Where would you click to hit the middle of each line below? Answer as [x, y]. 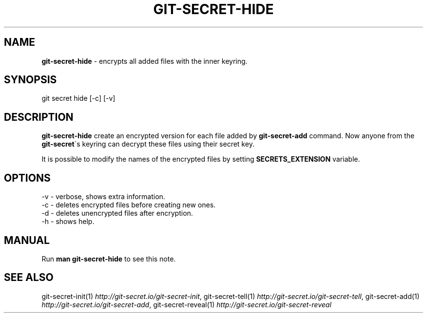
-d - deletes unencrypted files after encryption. [117, 213]
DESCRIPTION [39, 117]
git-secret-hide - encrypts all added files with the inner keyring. [145, 61]
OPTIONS [27, 178]
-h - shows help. [68, 222]
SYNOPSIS [30, 80]
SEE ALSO [29, 278]
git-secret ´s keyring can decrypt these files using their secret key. [148, 144]
